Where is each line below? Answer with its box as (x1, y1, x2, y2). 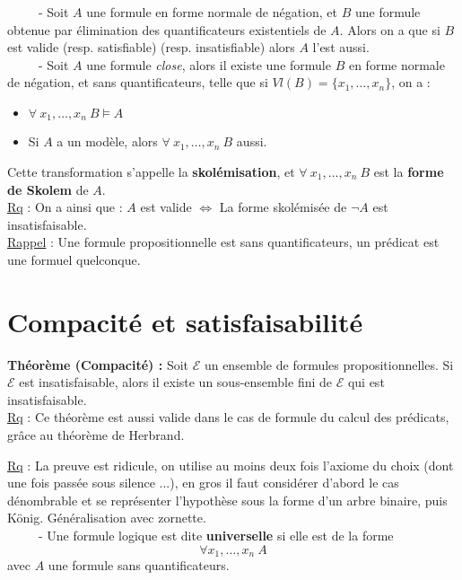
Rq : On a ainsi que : (7, 198, 123, 216)
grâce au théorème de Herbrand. (7, 426, 185, 444)
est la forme (373, 163, 444, 181)
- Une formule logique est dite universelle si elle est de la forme (38, 526, 394, 545)
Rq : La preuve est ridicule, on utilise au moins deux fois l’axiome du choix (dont (7, 455, 454, 474)
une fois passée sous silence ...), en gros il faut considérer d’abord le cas (7, 473, 399, 492)
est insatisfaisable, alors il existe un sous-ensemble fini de (19, 373, 333, 391)
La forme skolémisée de (219, 198, 347, 216)
